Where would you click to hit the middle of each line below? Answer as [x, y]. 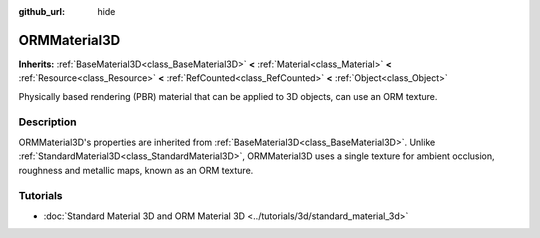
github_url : [41, 11]
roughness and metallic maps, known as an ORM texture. [136, 170]
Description [47, 122]
